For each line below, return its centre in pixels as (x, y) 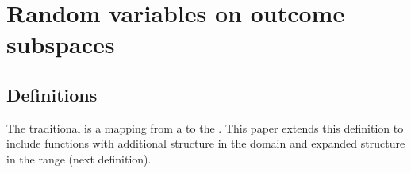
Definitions (52, 94)
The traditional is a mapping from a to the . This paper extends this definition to (205, 127)
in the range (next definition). (79, 158)
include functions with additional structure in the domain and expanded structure (206, 143)
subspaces (61, 44)
